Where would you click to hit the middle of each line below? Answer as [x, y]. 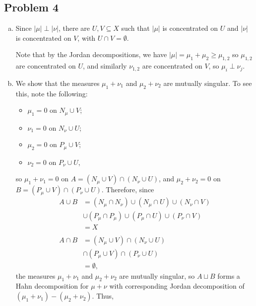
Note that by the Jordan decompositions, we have [91, 54]
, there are [74, 28]
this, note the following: [52, 93]
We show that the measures [58, 83]
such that [135, 28]
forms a [229, 275]
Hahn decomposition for [52, 286]
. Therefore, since [128, 190]
